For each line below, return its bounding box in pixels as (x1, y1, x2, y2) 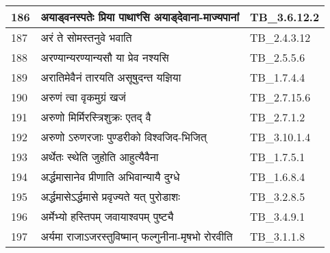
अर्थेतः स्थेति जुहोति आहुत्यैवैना (40, 149, 159, 165)
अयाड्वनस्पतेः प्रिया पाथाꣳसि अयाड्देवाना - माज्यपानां (40, 9, 240, 25)
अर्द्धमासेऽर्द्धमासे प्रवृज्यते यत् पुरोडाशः (40, 189, 180, 204)
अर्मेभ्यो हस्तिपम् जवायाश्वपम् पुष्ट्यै (40, 208, 174, 224)
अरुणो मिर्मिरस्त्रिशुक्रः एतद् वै (40, 109, 151, 125)
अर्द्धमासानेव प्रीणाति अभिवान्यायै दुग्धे (40, 169, 180, 184)
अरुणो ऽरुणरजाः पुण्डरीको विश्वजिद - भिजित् (40, 129, 207, 145)
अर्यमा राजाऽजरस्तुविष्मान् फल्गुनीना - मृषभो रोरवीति (40, 228, 233, 244)
